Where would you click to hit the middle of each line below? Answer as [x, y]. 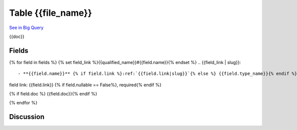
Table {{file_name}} [51, 13]
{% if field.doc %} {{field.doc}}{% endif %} [53, 94]
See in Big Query [26, 28]
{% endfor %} [23, 103]
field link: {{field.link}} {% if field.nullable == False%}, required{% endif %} [85, 85]
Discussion [27, 117]
